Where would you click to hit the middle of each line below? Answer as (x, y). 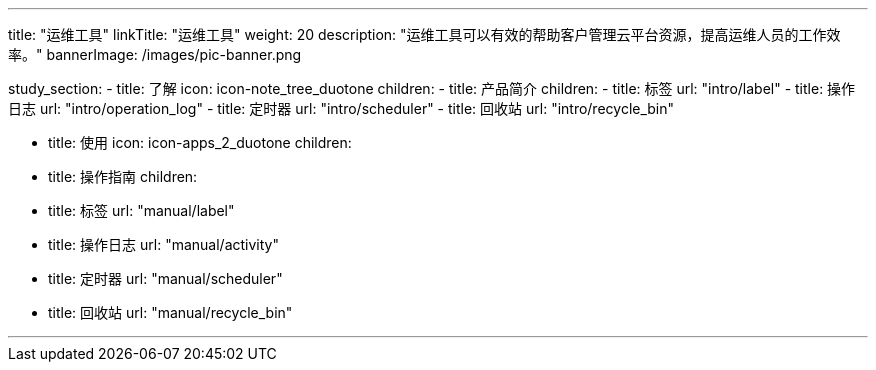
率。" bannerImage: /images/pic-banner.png (155, 54)
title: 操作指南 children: (123, 176)
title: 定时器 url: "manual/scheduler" (165, 278)
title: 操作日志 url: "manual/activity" (163, 244)
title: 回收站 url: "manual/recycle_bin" (170, 312)
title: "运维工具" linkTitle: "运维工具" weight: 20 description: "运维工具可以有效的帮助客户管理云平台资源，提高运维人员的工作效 (424, 34)
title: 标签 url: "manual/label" (141, 210)
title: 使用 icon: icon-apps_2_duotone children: (200, 142)
